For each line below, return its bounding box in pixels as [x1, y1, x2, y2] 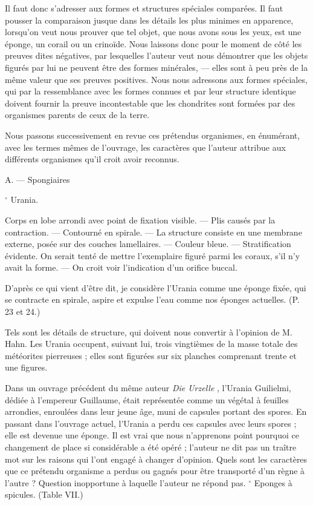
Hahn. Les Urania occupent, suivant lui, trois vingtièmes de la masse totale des [5, 337, 298, 350]
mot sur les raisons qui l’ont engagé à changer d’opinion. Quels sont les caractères [5, 452, 308, 465]
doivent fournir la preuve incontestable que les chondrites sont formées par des [5, 96, 295, 109]
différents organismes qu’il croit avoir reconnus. [5, 153, 179, 165]
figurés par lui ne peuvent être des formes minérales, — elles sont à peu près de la [5, 61, 308, 73]
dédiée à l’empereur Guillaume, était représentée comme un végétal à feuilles [5, 393, 289, 406]
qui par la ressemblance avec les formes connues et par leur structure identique [5, 85, 296, 97]
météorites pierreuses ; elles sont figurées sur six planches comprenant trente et [5, 349, 297, 361]
